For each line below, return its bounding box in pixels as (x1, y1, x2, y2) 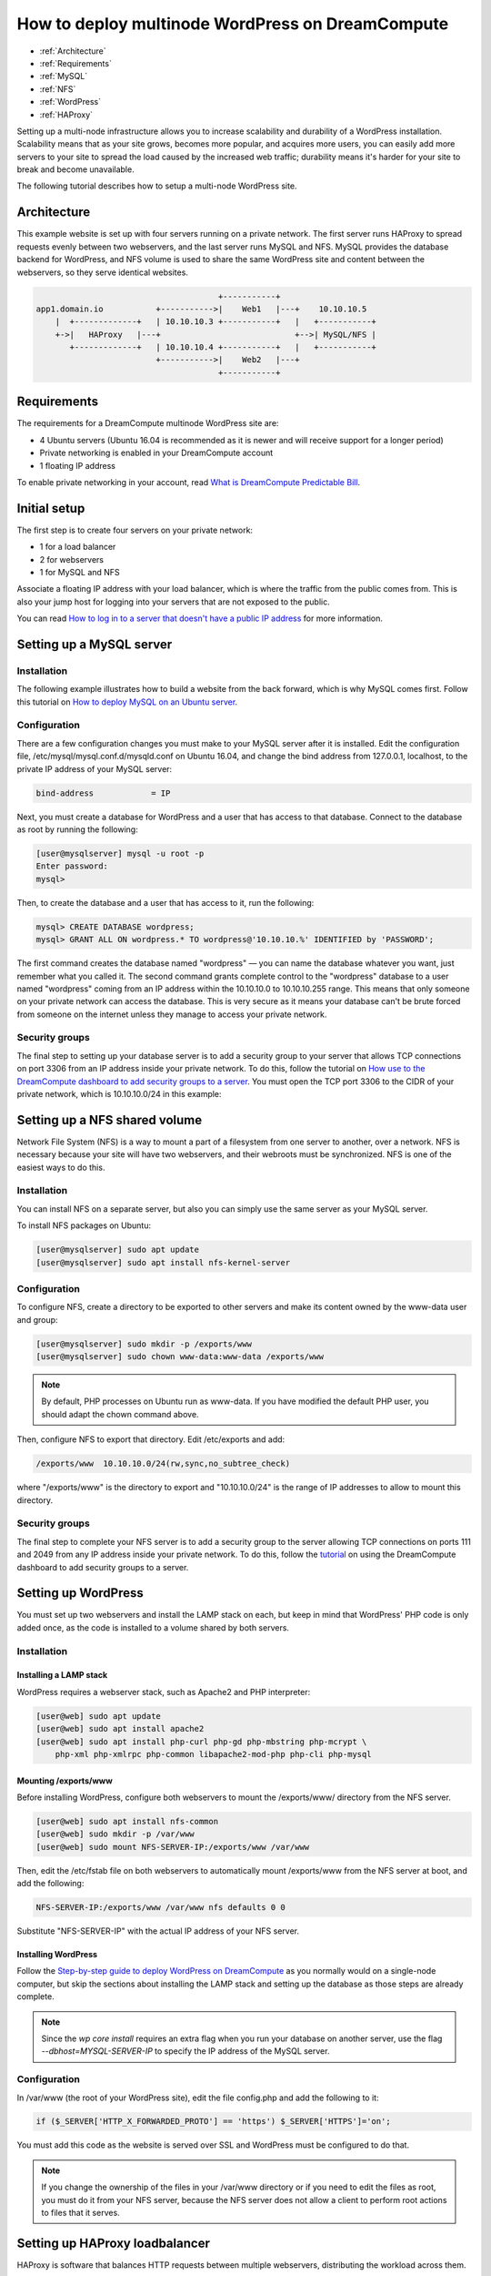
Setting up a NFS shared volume (16, 1112, 203, 1128)
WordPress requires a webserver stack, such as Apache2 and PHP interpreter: (16, 1686, 311, 1697)
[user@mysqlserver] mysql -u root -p (35, 848, 205, 859)
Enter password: (35, 861, 109, 871)
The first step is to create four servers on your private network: (16, 524, 254, 535)
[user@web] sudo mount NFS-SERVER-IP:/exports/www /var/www (35, 1842, 310, 1852)
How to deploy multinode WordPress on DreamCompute (16, 14, 449, 34)
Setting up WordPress (16, 1585, 145, 1601)
